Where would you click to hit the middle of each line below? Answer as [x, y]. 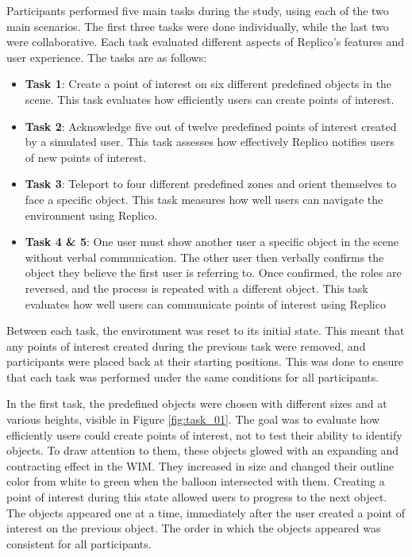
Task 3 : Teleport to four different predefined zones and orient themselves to [210, 184]
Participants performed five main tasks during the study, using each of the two [198, 10]
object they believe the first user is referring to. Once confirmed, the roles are [213, 273]
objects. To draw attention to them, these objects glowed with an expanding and [203, 450]
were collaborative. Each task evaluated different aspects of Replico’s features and [206, 42]
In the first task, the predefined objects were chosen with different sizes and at [197, 403]
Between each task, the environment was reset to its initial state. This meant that [206, 330]
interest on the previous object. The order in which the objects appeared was [194, 528]
